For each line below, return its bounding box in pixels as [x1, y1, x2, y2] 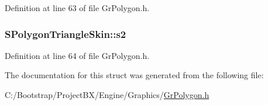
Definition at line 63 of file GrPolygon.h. [5, 2, 150, 13]
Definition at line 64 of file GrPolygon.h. [5, 49, 150, 61]
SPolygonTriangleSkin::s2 [5, 26, 126, 41]
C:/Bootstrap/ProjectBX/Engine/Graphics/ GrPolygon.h [5, 89, 209, 100]
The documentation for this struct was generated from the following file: [5, 69, 264, 81]
